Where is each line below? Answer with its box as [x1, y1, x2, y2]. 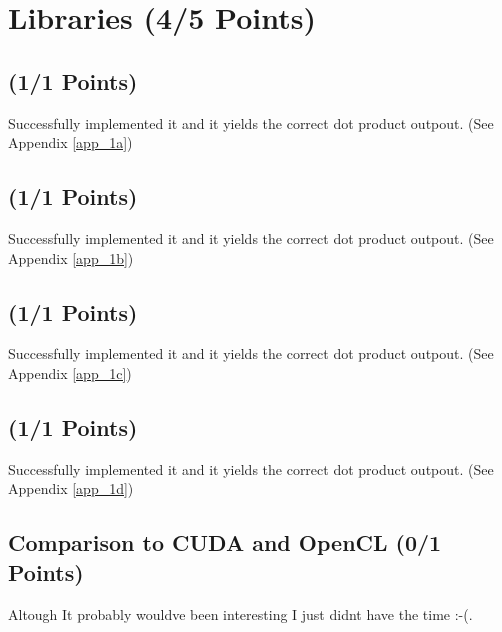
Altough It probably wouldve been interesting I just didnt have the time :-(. [8, 603, 473, 624]
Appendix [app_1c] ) [8, 362, 132, 383]
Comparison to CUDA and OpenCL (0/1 [8, 527, 442, 558]
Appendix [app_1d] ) [8, 478, 134, 499]
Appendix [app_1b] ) [8, 247, 134, 268]
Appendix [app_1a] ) [8, 132, 133, 153]
